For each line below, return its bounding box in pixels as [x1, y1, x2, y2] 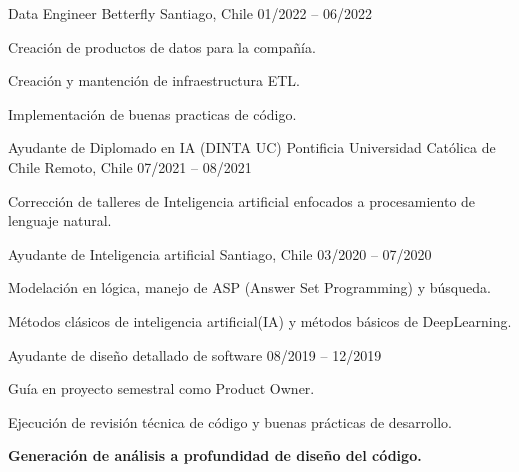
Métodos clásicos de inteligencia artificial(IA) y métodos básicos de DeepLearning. [8, 310, 512, 331]
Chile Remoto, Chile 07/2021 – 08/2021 [8, 156, 252, 177]
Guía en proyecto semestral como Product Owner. [8, 378, 315, 399]
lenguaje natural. [8, 210, 112, 231]
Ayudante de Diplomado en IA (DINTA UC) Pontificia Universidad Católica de [8, 137, 496, 158]
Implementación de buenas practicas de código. [8, 103, 297, 124]
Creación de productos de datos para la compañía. [8, 36, 316, 57]
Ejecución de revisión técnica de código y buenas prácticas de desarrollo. [8, 411, 452, 432]
